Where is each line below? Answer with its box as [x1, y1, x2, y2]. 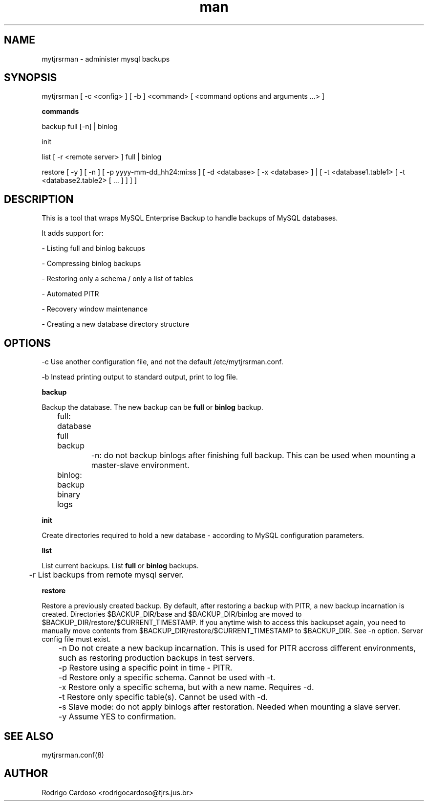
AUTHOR [4, 767, 48, 780]
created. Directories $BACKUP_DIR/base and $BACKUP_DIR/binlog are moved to [42, 610, 302, 619]
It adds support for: [42, 229, 104, 238]
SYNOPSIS [4, 71, 57, 84]
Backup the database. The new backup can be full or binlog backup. [42, 403, 263, 412]
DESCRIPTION [4, 193, 74, 205]
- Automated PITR [42, 290, 99, 298]
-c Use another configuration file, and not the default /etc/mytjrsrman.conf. [42, 358, 283, 366]
